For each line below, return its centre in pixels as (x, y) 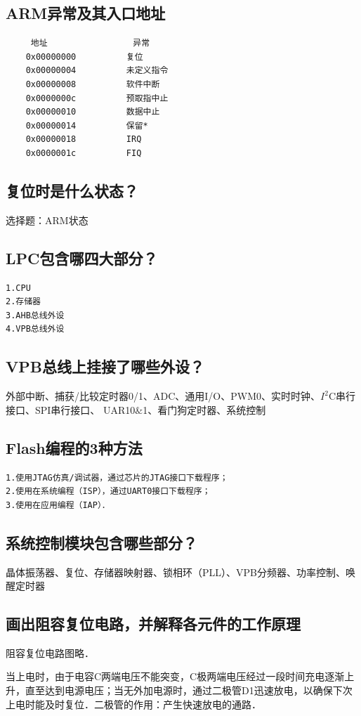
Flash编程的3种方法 (74, 447)
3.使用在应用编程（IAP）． (58, 505)
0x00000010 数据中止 (93, 112)
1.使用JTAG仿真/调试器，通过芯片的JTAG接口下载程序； (117, 477)
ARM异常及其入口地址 (86, 13)
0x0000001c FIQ (84, 153)
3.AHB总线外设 (35, 315)
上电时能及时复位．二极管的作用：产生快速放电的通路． (133, 704)
